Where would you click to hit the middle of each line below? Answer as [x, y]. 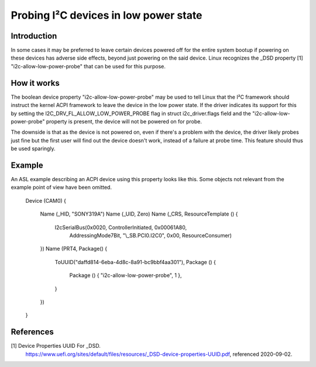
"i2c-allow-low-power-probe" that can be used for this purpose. [88, 66]
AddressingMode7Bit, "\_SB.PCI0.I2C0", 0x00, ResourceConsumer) [151, 235]
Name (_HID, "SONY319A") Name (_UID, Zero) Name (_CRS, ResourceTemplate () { [139, 214]
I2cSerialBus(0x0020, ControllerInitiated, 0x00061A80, [121, 227]
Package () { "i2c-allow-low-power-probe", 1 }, [126, 275]
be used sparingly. [33, 148]
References [32, 332]
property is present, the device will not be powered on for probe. [124, 121]
